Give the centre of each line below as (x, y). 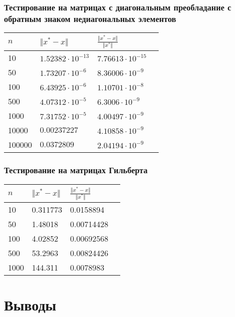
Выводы (30, 304)
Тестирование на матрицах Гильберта (76, 170)
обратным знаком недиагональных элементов (90, 18)
